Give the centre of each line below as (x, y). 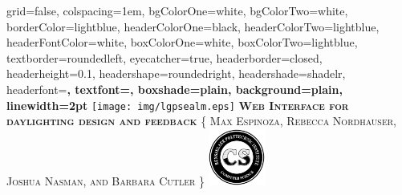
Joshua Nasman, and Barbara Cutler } (106, 180)
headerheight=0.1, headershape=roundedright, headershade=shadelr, (176, 73)
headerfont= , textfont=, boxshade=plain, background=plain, (175, 89)
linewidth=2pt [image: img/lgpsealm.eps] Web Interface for (178, 105)
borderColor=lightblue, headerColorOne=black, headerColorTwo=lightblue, (193, 26)
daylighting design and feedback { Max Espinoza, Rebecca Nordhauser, (201, 121)
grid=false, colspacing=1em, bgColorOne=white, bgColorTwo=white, (177, 10)
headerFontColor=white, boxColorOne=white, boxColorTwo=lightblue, (182, 42)
